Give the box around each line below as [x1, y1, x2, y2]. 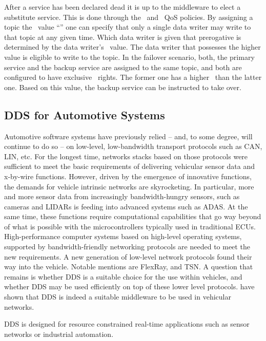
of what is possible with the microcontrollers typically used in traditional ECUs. [4, 221, 256, 231]
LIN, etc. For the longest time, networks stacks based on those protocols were [4, 151, 248, 161]
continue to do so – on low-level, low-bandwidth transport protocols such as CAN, [4, 141, 262, 152]
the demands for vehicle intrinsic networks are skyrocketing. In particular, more [4, 181, 254, 191]
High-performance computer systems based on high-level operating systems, [4, 231, 242, 242]
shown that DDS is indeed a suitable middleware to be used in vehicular [4, 291, 231, 302]
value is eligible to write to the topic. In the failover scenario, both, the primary [4, 51, 255, 62]
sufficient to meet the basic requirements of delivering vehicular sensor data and [4, 161, 255, 172]
